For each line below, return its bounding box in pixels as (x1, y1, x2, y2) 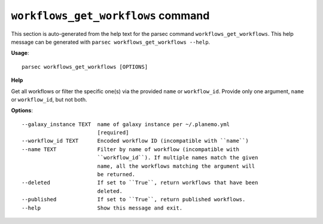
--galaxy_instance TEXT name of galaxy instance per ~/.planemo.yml (22, 121, 230, 128)
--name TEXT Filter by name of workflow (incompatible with (22, 146, 239, 152)
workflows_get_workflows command (11, 9, 210, 22)
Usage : (11, 50, 29, 57)
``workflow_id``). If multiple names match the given (97, 154, 258, 161)
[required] (97, 129, 129, 136)
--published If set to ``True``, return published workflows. (22, 196, 246, 203)
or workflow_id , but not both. (11, 96, 87, 103)
